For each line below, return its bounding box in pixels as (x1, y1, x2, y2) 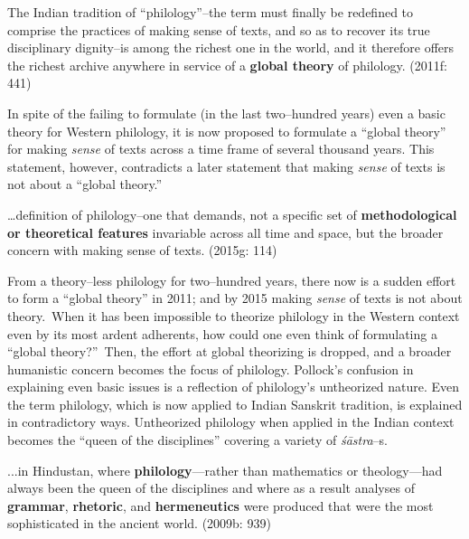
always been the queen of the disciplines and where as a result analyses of (7, 478, 415, 497)
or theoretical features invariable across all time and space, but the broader (7, 222, 444, 241)
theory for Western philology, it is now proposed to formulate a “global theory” (7, 121, 446, 140)
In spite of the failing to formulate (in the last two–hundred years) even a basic (7, 103, 446, 122)
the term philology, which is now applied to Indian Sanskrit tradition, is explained (7, 394, 463, 413)
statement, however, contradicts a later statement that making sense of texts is (7, 156, 446, 175)
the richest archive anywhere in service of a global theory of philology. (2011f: (7, 55, 447, 74)
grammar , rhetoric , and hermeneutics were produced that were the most (7, 496, 434, 515)
